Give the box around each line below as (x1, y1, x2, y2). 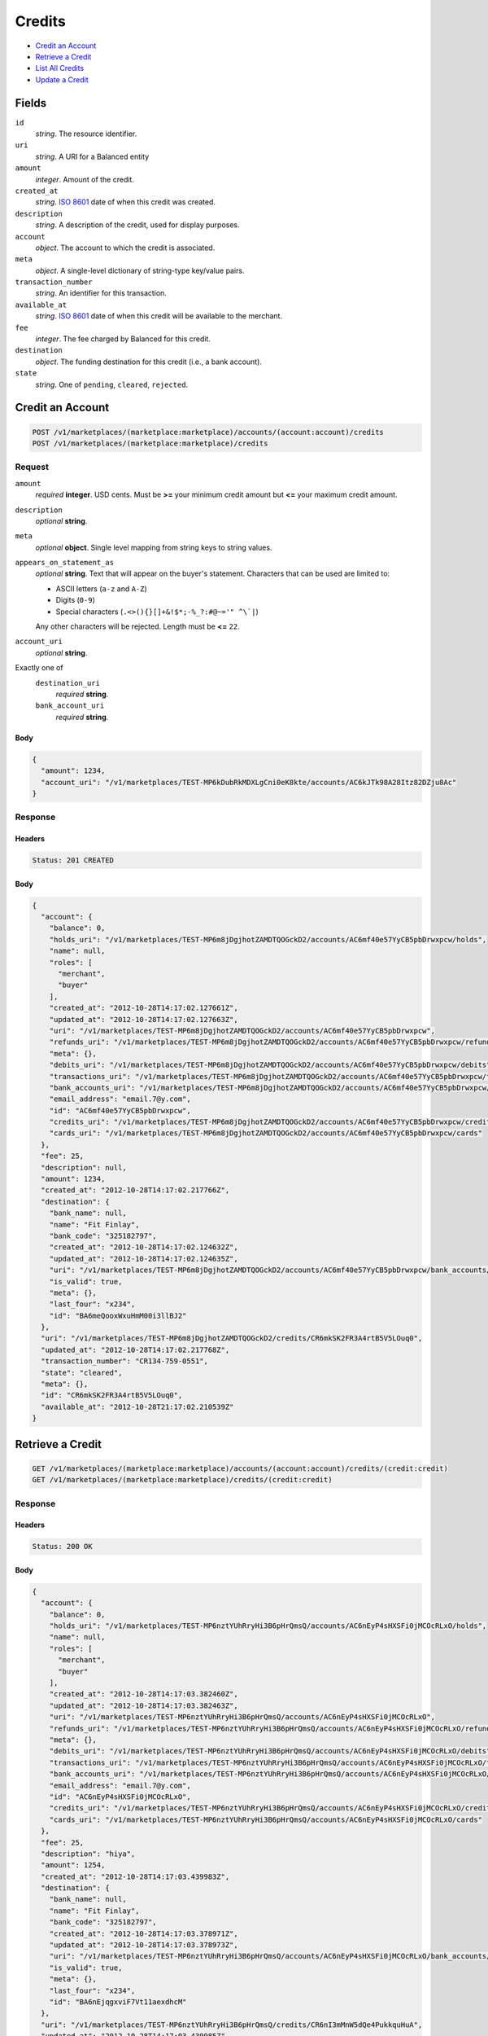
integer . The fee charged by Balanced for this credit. (35, 334, 211, 344)
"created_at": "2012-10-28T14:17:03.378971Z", (49, 1928, 239, 1938)
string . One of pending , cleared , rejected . (35, 380, 189, 389)
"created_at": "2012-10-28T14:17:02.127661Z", (49, 1003, 239, 1013)
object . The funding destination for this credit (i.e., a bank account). (35, 357, 262, 366)
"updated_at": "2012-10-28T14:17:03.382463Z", (49, 1700, 239, 1710)
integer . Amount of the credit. (35, 174, 134, 184)
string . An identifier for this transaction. (35, 288, 167, 298)
